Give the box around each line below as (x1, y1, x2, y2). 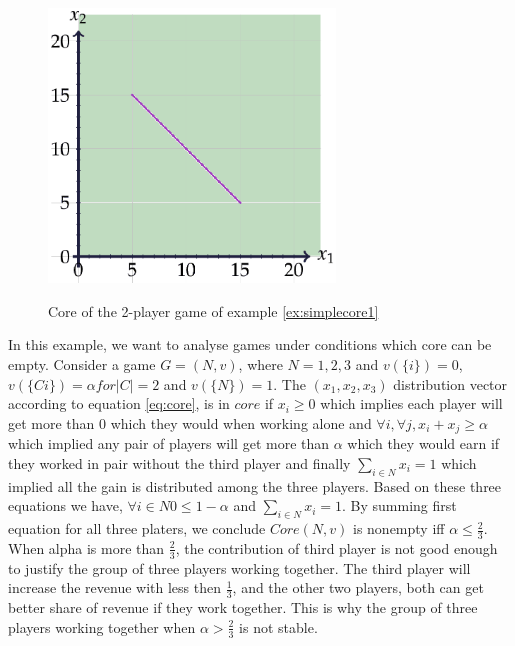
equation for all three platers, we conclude (8, 518, 266, 539)
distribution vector (393, 373, 508, 394)
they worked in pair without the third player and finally (8, 452, 351, 473)
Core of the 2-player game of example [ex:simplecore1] (48, 300, 379, 321)
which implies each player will (320, 393, 503, 414)
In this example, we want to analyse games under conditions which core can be (8, 334, 492, 355)
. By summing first (342, 495, 457, 516)
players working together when (8, 616, 196, 637)
